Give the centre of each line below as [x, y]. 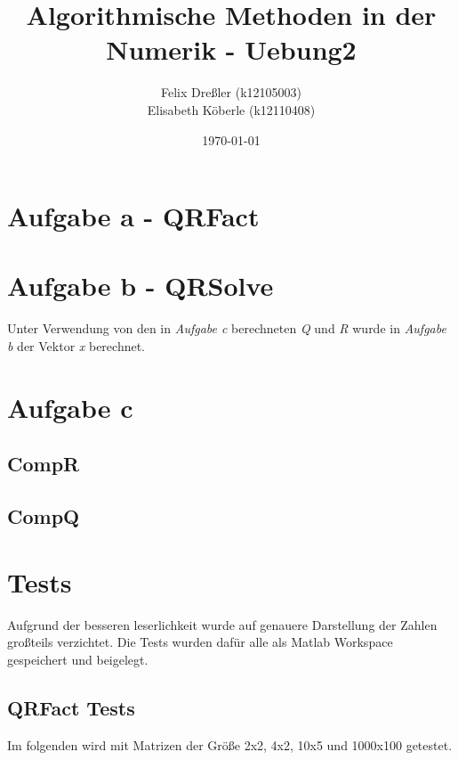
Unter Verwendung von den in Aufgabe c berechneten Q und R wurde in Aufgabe [227, 328]
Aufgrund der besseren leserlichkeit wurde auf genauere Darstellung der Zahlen [222, 624]
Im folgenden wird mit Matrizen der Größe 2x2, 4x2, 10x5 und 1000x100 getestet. [230, 744]
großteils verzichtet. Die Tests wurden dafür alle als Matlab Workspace [200, 642]
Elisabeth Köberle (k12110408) [231, 109]
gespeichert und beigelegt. [78, 659]
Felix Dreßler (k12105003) [231, 92]
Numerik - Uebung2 [231, 49]
